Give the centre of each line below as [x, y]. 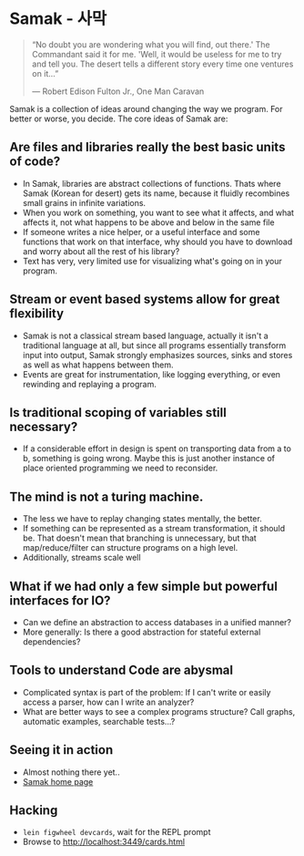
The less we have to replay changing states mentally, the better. [142, 519]
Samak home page [58, 781]
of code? [35, 162]
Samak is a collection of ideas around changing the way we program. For [147, 108]
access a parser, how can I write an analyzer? [108, 702]
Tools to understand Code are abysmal [122, 670]
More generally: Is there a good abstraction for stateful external [142, 632]
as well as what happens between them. [98, 365]
